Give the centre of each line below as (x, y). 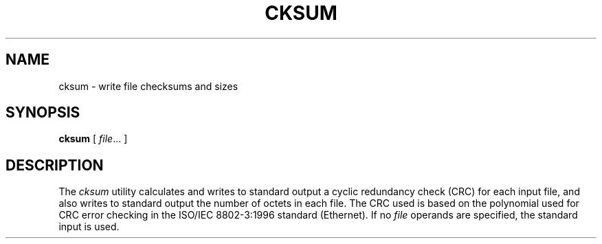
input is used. (89, 227)
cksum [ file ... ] (93, 139)
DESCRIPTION (55, 165)
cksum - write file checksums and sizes (148, 86)
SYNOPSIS (43, 113)
